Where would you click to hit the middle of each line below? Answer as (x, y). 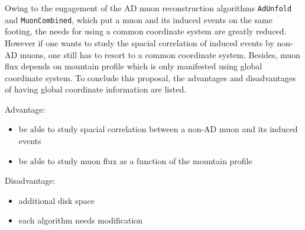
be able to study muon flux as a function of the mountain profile (135, 160)
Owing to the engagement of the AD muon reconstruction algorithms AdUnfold (148, 8)
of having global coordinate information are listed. (96, 89)
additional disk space (56, 200)
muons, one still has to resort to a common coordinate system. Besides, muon (160, 54)
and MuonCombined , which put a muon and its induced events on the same (139, 19)
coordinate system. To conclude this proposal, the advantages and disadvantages (150, 77)
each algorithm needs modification (81, 220)
